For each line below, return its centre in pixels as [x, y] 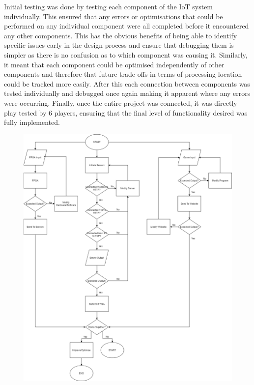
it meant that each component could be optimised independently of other [114, 64]
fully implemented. [32, 122]
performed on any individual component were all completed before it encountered [127, 26]
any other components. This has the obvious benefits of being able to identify [121, 35]
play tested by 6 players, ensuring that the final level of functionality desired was [126, 112]
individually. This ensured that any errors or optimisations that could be [113, 16]
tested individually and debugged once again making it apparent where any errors [127, 93]
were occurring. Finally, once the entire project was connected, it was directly [121, 103]
